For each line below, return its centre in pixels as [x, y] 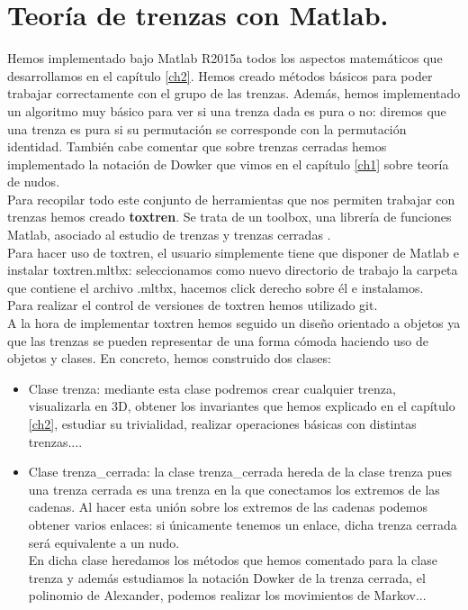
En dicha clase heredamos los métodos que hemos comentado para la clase [233, 560]
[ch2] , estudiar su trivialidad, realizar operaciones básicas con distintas [222, 423]
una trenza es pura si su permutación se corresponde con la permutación [207, 128]
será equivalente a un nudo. [104, 542]
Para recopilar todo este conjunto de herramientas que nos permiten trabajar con [231, 199]
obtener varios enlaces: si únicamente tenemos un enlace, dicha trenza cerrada [243, 524]
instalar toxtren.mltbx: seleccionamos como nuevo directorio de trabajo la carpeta [233, 270]
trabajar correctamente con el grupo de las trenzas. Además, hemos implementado [234, 93]
